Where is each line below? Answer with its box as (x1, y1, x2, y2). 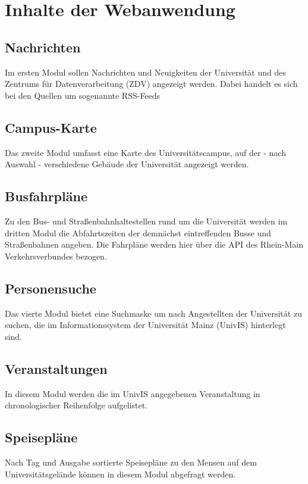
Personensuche (5, 279, 96, 297)
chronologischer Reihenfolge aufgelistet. (5, 399, 147, 411)
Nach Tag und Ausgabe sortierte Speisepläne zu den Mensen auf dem (5, 455, 257, 468)
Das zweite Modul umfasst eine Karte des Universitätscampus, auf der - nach (5, 146, 286, 158)
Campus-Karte (5, 118, 97, 136)
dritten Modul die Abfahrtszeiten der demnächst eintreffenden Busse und (5, 226, 271, 239)
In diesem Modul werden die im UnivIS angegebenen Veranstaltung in (5, 387, 260, 399)
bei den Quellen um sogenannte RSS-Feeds (5, 89, 161, 101)
